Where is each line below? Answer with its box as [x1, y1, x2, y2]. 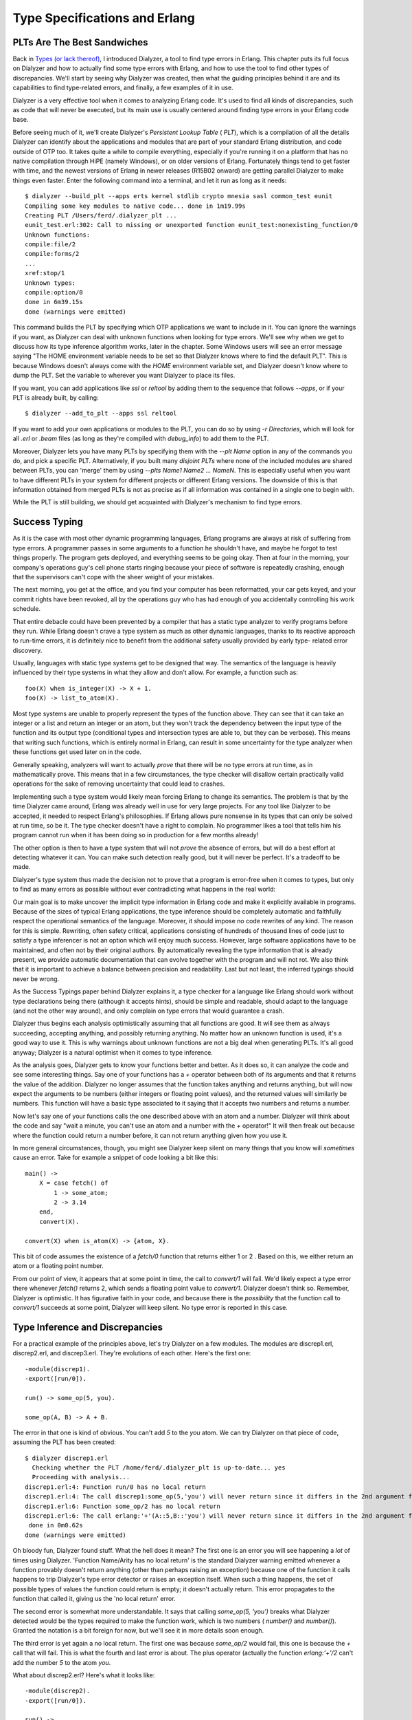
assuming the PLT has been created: [12, 1438, 116, 1446]
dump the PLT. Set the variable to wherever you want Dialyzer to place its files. [12, 372, 236, 380]
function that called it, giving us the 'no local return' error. [12, 1595, 176, 1603]
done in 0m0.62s [28, 1521, 83, 1529]
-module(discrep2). [25, 1687, 91, 1695]
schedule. [12, 605, 41, 613]
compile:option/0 [25, 289, 83, 297]
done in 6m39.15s [25, 298, 83, 306]
